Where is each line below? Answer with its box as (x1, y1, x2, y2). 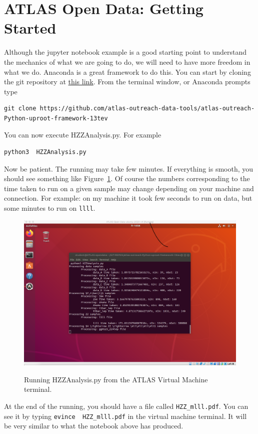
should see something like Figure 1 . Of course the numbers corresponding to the (4, 173, 250, 184)
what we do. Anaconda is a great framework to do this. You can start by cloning (4, 66, 251, 77)
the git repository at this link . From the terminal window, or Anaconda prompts (4, 76, 250, 87)
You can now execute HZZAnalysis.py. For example (4, 129, 161, 140)
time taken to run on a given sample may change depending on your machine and (4, 183, 254, 193)
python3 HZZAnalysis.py (4, 149, 86, 156)
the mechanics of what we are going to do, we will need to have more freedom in (4, 56, 250, 67)
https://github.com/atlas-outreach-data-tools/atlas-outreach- (39, 105, 255, 112)
